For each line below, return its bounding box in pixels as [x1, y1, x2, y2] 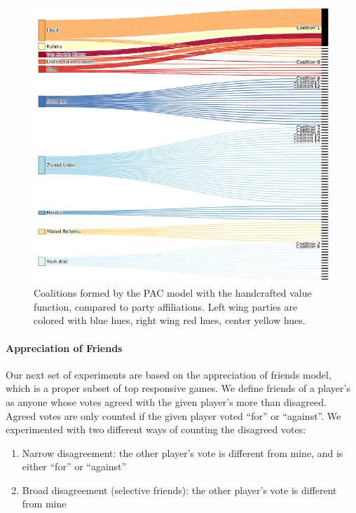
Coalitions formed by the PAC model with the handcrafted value [34, 286, 312, 300]
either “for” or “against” [22, 459, 127, 474]
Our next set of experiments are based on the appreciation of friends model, [6, 367, 331, 381]
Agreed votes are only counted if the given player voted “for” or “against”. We [6, 408, 341, 423]
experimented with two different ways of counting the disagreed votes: [6, 422, 306, 437]
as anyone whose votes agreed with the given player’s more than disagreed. [6, 394, 327, 409]
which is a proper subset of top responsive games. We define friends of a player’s [6, 381, 350, 395]
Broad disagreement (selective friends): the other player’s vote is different [22, 482, 337, 497]
